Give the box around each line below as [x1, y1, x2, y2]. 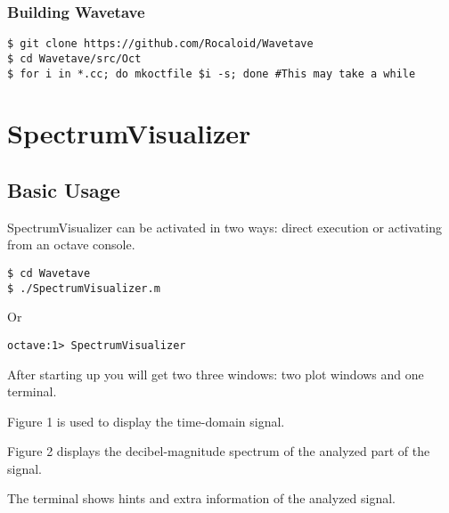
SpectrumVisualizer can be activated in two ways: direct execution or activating [7, 217, 442, 236]
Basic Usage [7, 175, 120, 203]
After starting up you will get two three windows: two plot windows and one [7, 364, 424, 383]
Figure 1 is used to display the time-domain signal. [7, 411, 285, 430]
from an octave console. [7, 235, 135, 254]
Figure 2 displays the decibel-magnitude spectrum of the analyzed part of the [7, 442, 430, 460]
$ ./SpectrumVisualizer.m [7, 281, 160, 295]
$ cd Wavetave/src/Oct [7, 52, 142, 65]
